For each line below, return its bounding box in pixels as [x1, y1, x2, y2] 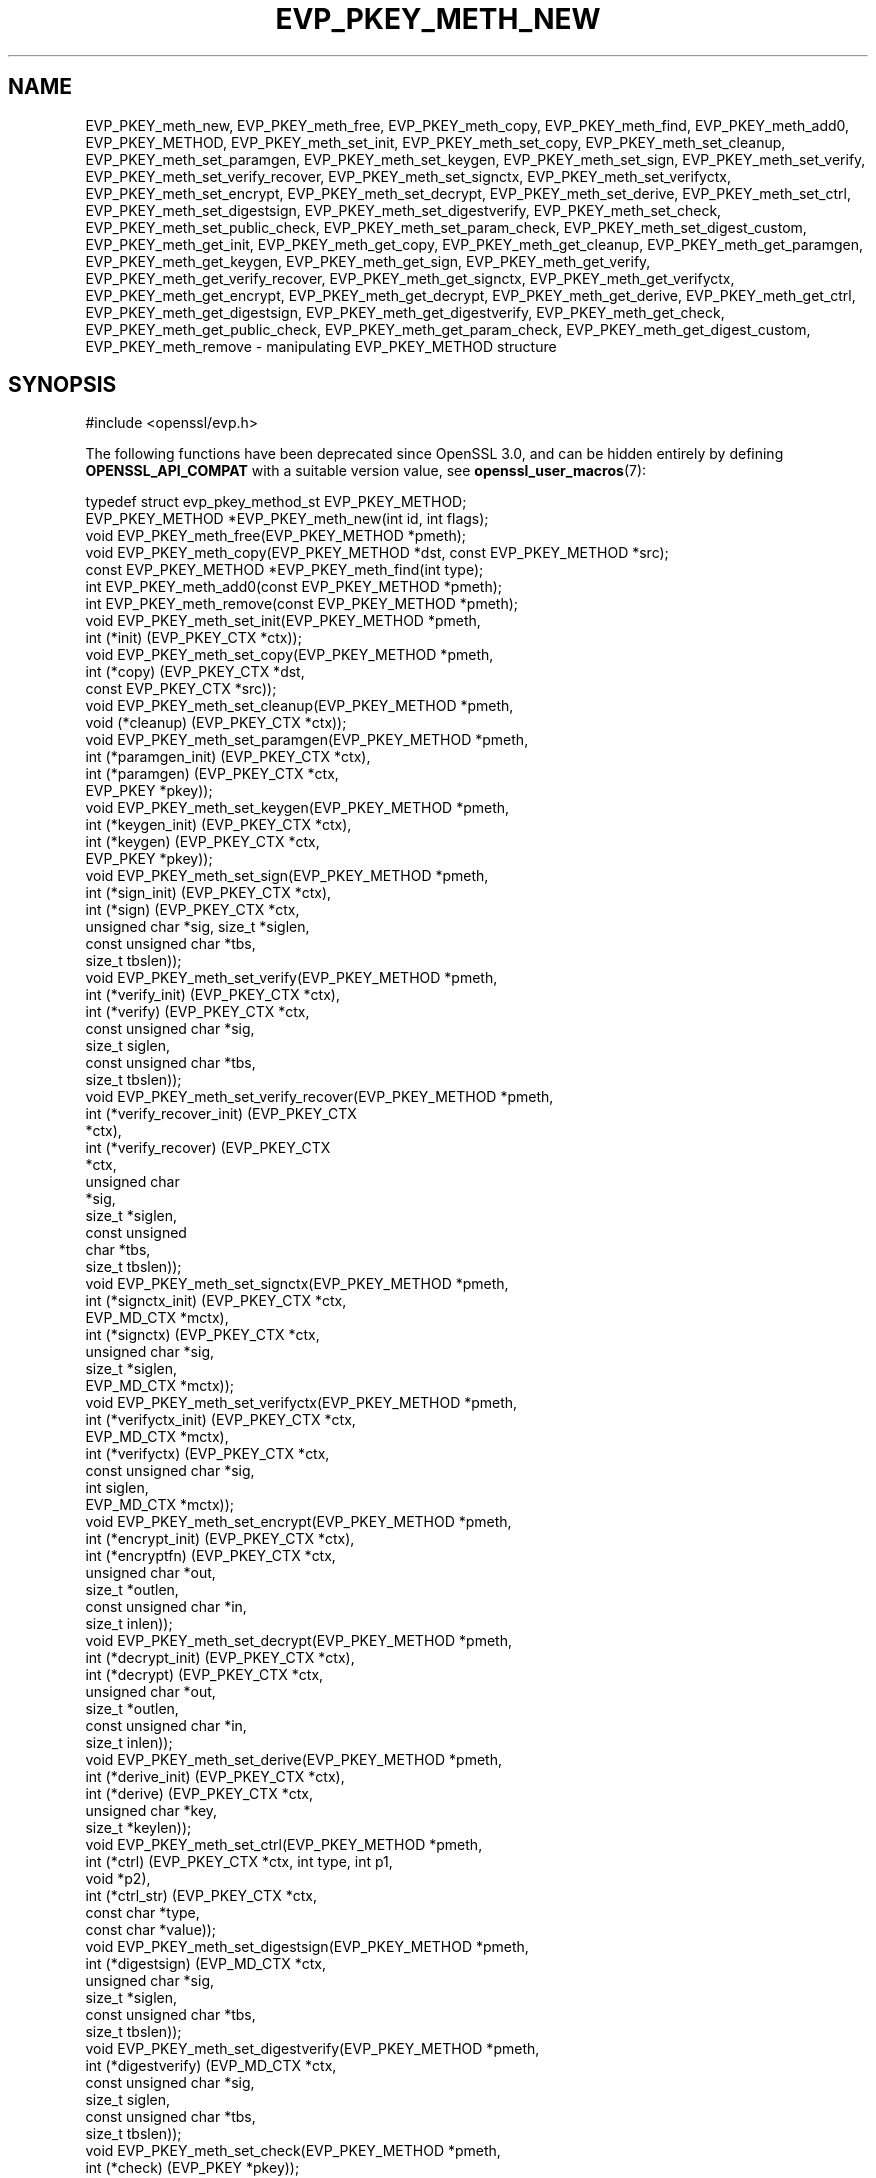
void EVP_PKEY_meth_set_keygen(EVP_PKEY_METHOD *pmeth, [85, 799, 510, 817]
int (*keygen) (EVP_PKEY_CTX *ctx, [85, 833, 320, 851]
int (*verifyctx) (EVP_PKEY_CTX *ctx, [85, 1445, 330, 1463]
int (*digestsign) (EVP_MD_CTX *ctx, [85, 1955, 326, 1973]
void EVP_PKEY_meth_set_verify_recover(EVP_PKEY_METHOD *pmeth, [85, 1088, 554, 1106]
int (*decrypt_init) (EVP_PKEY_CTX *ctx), [85, 1649, 355, 1667]
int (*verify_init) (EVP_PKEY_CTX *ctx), [85, 986, 340, 1004]
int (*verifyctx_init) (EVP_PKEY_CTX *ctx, [85, 1411, 356, 1429]
